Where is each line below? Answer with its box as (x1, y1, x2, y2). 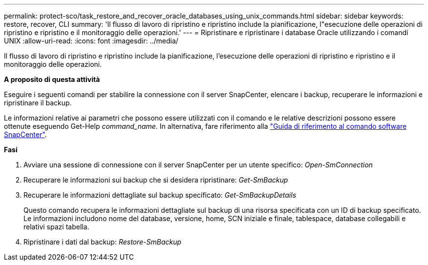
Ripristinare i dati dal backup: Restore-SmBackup (23, 238, 182, 246)
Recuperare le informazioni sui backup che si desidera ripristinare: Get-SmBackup (23, 176, 288, 184)
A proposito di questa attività (4, 75, 100, 83)
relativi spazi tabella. (23, 223, 89, 231)
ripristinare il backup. (4, 99, 72, 107)
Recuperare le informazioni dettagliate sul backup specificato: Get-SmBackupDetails (23, 191, 297, 199)
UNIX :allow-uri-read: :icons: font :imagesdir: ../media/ (4, 37, 178, 45)
